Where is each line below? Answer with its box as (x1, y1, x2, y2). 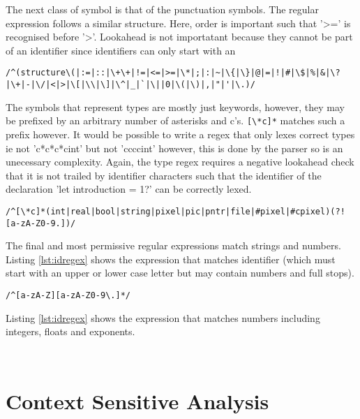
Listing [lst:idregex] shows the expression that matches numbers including (6, 310, 320, 325)
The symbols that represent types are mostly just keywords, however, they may (6, 99, 345, 114)
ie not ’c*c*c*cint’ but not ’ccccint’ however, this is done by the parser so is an (6, 140, 343, 155)
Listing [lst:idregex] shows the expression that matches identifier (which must (6, 251, 336, 266)
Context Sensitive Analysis (6, 386, 269, 415)
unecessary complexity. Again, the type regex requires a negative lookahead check (6, 154, 354, 169)
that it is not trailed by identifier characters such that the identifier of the (6, 168, 322, 182)
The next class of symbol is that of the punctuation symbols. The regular (6, 2, 319, 16)
